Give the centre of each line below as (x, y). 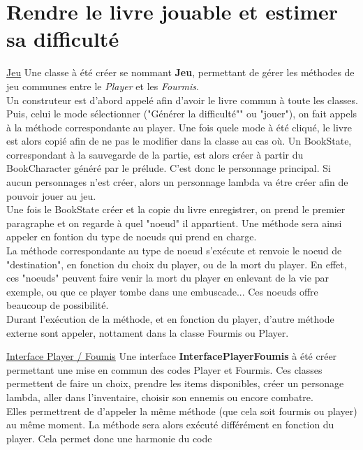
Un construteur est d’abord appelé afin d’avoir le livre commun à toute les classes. (182, 100)
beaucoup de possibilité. (58, 305)
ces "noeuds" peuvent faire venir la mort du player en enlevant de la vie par (168, 278)
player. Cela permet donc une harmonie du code (109, 438)
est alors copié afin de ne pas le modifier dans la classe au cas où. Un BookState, (179, 141)
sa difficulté (63, 39)
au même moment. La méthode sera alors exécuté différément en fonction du (170, 424)
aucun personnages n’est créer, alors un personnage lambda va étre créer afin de (177, 182)
